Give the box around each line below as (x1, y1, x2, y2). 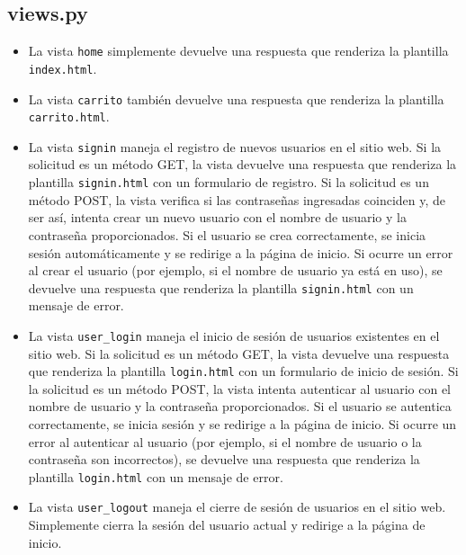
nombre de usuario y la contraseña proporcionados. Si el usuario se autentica (28, 397, 452, 416)
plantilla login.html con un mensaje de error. (28, 467, 283, 486)
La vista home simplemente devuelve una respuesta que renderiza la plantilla (28, 41, 449, 60)
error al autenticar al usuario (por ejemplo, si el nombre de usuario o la (28, 432, 422, 451)
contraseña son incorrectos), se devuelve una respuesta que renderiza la (28, 450, 420, 469)
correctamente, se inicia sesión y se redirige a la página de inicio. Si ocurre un (28, 415, 457, 434)
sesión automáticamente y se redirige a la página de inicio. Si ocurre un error (28, 243, 453, 262)
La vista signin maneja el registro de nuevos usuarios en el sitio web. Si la (28, 137, 442, 156)
